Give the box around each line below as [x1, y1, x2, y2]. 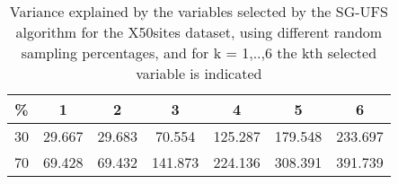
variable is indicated [136, 63, 262, 83]
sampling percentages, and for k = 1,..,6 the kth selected [21, 42, 377, 63]
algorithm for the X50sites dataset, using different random [15, 22, 383, 42]
